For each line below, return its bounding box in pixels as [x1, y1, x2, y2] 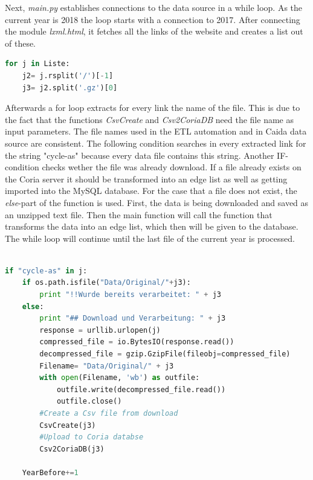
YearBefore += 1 [22, 468, 79, 477]
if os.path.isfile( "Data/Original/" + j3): [22, 278, 191, 287]
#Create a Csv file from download [39, 409, 178, 418]
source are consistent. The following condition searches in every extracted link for [5, 136, 306, 149]
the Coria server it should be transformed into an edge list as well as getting [5, 172, 288, 185]
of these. [5, 36, 36, 49]
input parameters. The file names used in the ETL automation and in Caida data [5, 125, 307, 138]
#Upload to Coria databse [39, 433, 144, 442]
